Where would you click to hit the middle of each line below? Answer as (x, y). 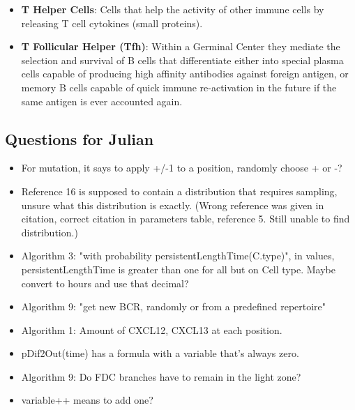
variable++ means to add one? (87, 400)
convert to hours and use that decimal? (105, 283)
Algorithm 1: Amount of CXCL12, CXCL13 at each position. (152, 329)
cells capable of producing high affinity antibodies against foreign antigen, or (185, 74)
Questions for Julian (80, 138)
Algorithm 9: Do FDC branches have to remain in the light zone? (161, 376)
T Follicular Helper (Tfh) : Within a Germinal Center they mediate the (181, 46)
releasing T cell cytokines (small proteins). (112, 23)
